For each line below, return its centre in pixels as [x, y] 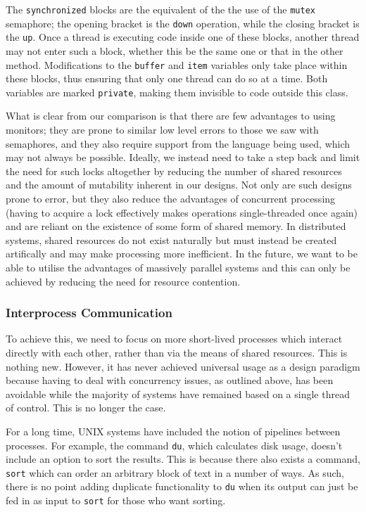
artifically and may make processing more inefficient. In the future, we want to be [182, 254]
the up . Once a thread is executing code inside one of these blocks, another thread [183, 37]
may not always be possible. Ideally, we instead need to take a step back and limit [183, 157]
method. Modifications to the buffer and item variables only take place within [177, 64]
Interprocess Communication [89, 313]
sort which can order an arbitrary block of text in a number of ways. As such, [175, 472]
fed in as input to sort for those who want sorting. [116, 500]
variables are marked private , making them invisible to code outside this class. [177, 92]
